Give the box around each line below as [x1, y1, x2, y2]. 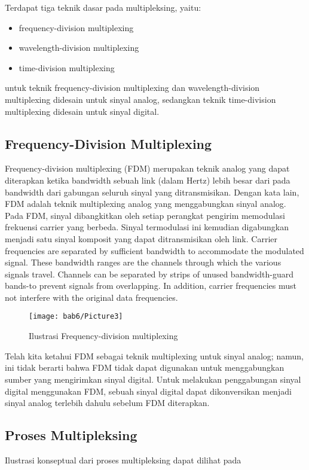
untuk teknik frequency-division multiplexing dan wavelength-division [5, 81, 260, 94]
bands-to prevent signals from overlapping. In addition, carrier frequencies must [5, 279, 296, 292]
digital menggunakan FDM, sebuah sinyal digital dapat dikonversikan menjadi [5, 384, 292, 397]
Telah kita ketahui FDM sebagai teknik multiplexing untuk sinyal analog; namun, [5, 349, 304, 362]
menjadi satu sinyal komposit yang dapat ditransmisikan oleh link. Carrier [5, 232, 277, 245]
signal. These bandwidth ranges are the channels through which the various [5, 256, 282, 268]
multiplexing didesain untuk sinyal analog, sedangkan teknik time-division [5, 93, 276, 105]
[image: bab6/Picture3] [29, 312, 123, 321]
